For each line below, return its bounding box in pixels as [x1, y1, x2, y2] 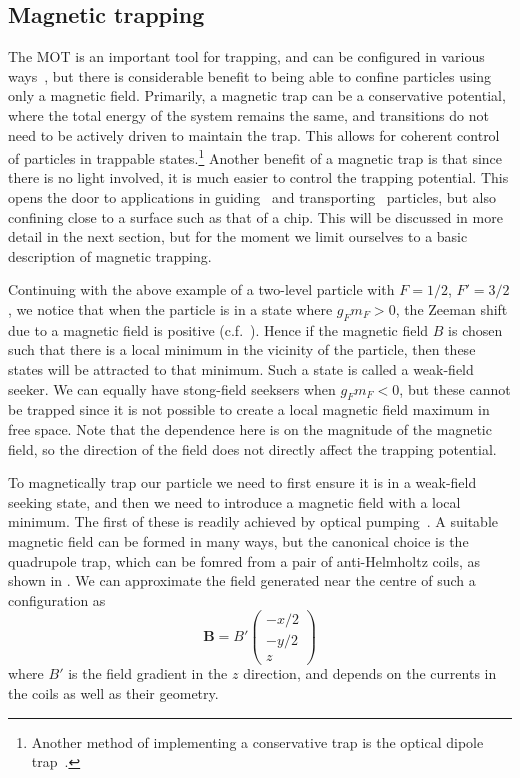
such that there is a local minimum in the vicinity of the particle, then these [8, 339, 476, 360]
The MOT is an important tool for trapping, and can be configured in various [8, 46, 485, 67]
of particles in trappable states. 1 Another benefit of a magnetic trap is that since [8, 145, 503, 168]
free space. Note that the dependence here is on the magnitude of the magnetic [8, 418, 492, 439]
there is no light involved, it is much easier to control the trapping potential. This [8, 167, 509, 188]
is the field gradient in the [68, 663, 228, 684]
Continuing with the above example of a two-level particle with [8, 279, 395, 300]
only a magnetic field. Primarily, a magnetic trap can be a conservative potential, [8, 85, 506, 106]
